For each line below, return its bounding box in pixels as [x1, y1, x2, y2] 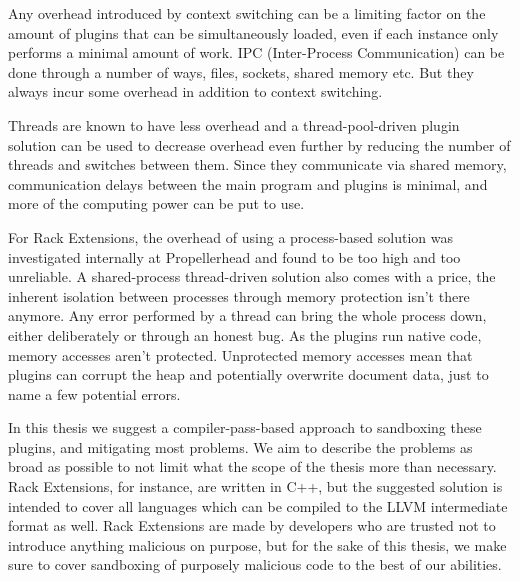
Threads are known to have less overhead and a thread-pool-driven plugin [8, 114, 460, 135]
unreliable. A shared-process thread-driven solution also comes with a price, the [8, 266, 496, 287]
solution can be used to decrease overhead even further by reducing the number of [8, 134, 511, 155]
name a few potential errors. [8, 383, 181, 404]
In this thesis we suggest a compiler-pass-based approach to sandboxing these [8, 417, 482, 438]
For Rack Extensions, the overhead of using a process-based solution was [8, 226, 454, 247]
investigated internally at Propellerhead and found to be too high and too [8, 246, 461, 267]
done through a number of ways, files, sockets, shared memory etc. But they [8, 61, 474, 82]
